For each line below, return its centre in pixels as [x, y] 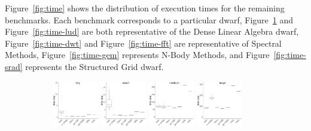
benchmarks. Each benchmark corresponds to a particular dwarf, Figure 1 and [149, 19]
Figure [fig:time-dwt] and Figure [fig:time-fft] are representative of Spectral [143, 43]
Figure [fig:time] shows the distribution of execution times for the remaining [145, 8]
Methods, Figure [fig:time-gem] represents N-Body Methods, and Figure [137, 55]
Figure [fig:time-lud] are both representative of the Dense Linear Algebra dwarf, [152, 31]
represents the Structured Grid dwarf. [94, 66]
